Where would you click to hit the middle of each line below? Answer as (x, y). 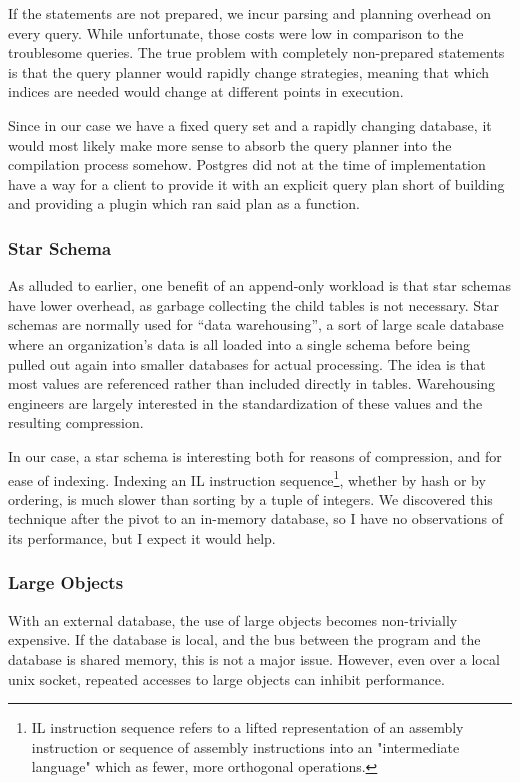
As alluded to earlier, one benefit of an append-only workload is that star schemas (259, 285)
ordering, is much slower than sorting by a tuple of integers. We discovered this (250, 498)
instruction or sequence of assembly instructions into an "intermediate (245, 746)
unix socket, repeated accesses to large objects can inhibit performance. (226, 678)
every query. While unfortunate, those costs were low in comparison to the (236, 32)
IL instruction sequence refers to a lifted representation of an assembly (247, 727)
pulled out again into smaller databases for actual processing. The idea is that (247, 363)
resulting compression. (76, 422)
